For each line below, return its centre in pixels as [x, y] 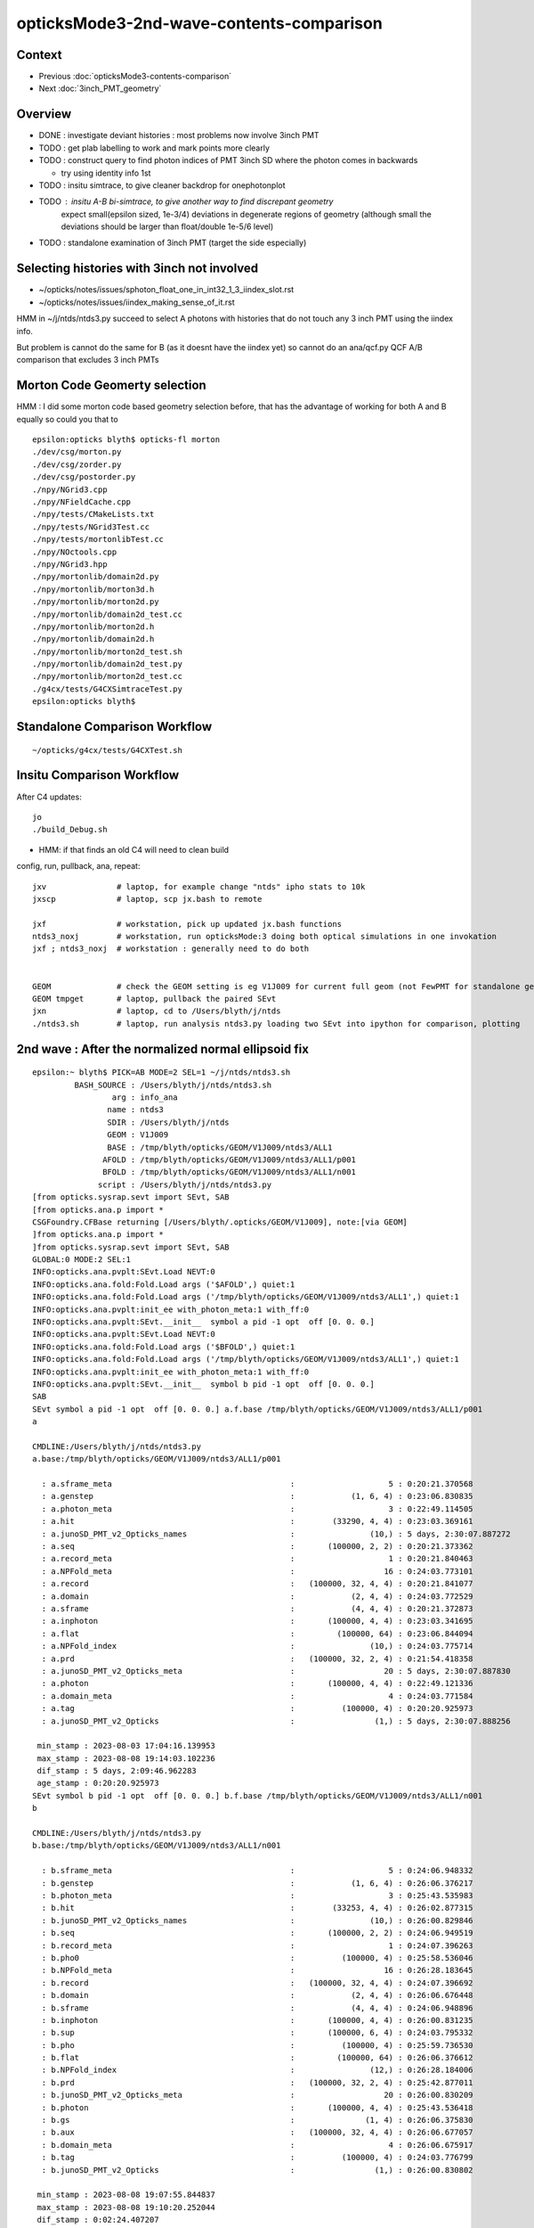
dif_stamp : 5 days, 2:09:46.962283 [117, 1771]
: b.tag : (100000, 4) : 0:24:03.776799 [257, 2158]
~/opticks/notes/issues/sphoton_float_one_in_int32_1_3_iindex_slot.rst [166, 290]
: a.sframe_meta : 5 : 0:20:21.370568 [257, 1484]
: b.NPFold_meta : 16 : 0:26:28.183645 [257, 1970]
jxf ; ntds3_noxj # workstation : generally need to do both [171, 949]
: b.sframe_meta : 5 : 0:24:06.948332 [257, 1871]
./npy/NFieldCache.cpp [82, 502]
